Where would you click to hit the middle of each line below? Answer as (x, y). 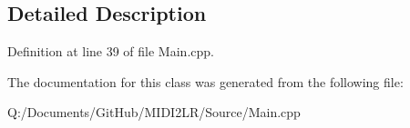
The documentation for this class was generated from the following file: (205, 81)
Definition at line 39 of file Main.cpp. (111, 51)
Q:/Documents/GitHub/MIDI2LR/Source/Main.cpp (154, 112)
